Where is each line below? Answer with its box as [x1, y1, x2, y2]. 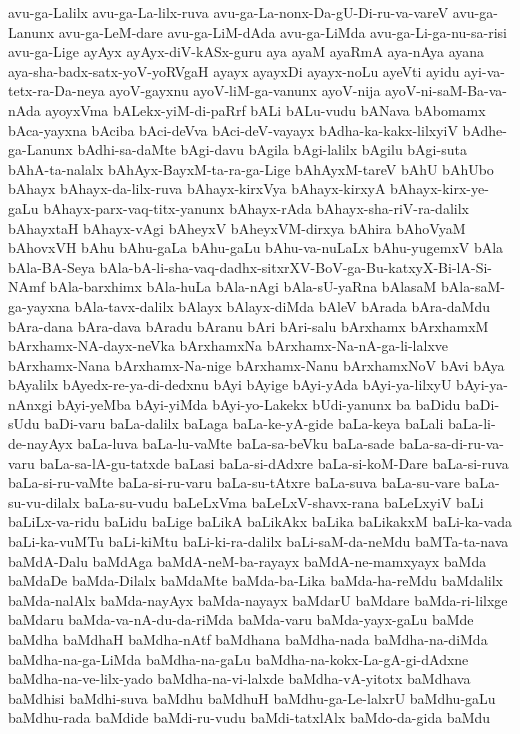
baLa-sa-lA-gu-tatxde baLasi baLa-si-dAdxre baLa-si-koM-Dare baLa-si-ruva [39, 452, 509, 473]
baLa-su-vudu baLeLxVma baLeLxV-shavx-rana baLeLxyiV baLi [84, 491, 484, 512]
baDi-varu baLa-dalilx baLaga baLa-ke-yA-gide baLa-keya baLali [44, 413, 444, 434]
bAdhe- [462, 119, 507, 140]
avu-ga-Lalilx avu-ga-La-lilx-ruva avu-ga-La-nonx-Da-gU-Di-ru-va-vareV [8, 2, 449, 22]
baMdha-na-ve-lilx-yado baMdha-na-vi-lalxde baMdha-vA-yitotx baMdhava [8, 668, 471, 689]
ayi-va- [464, 60, 505, 81]
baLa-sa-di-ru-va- [398, 433, 504, 454]
